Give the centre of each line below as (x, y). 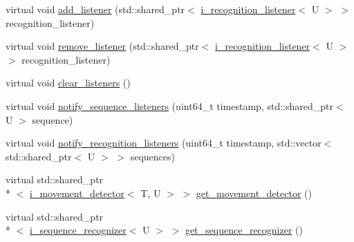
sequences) (152, 156)
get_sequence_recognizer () (244, 230)
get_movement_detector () (254, 193)
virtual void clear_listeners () (68, 83)
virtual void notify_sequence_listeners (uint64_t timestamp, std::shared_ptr (169, 105)
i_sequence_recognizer (78, 230)
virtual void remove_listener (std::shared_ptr (102, 46)
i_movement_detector (77, 193)
